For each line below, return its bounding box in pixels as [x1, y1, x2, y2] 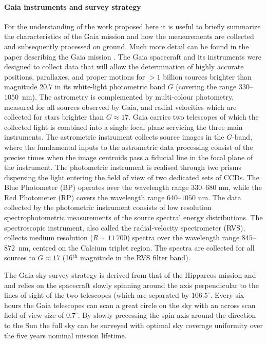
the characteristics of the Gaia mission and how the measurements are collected [4, 31, 254, 42]
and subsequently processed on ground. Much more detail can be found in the [4, 41, 249, 51]
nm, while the [218, 182, 262, 193]
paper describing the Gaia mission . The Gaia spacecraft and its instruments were [4, 51, 262, 62]
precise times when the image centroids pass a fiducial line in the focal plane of [4, 151, 253, 162]
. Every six [210, 290, 244, 300]
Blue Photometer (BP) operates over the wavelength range [4, 182, 189, 193]
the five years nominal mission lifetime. [4, 330, 127, 340]
